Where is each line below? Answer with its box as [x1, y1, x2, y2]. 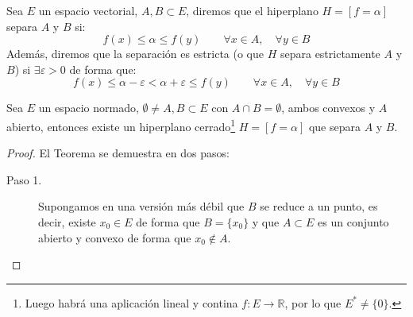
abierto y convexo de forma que [38, 229, 191, 245]
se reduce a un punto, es [260, 198, 378, 215]
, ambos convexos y [281, 99, 376, 116]
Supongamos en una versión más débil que [38, 198, 245, 215]
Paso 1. [6, 171, 42, 187]
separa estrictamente [280, 45, 380, 62]
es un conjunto [318, 214, 389, 230]
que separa [308, 118, 361, 134]
